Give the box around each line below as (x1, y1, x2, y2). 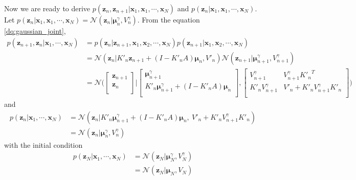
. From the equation (137, 14, 200, 25)
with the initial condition (4, 139, 83, 150)
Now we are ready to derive (4, 3, 91, 13)
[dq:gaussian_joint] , (4, 26, 66, 36)
